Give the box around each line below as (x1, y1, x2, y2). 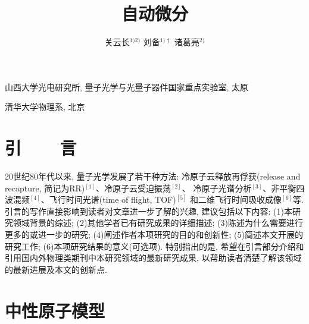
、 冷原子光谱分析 (182, 181, 252, 194)
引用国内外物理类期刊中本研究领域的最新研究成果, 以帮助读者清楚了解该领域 (5, 251, 302, 264)
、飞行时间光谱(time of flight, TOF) (40, 193, 176, 206)
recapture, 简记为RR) (5, 181, 85, 194)
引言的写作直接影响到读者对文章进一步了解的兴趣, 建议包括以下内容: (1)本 (5, 205, 292, 217)
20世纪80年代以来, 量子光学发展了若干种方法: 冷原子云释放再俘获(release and (5, 170, 301, 183)
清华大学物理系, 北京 (5, 100, 85, 113)
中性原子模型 (5, 298, 105, 322)
